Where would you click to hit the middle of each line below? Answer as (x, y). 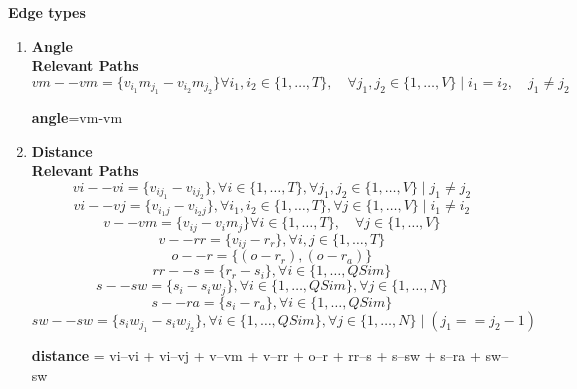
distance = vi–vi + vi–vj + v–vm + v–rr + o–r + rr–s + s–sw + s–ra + (256, 355)
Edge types (47, 12)
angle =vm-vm (77, 117)
